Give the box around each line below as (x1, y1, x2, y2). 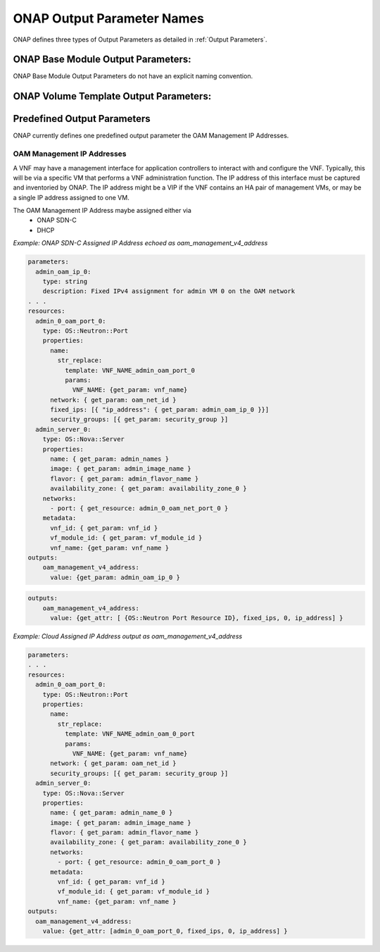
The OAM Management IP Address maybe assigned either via (13, 206, 191, 215)
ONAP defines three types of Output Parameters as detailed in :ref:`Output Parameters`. (13, 35, 267, 44)
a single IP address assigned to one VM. (13, 193, 129, 202)
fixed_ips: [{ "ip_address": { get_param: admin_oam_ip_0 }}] (50, 406, 270, 414)
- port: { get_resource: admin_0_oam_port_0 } (57, 858, 221, 866)
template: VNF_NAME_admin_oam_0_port (64, 730, 195, 738)
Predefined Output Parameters (13, 113, 151, 125)
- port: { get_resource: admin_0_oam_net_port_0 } (50, 505, 229, 512)
